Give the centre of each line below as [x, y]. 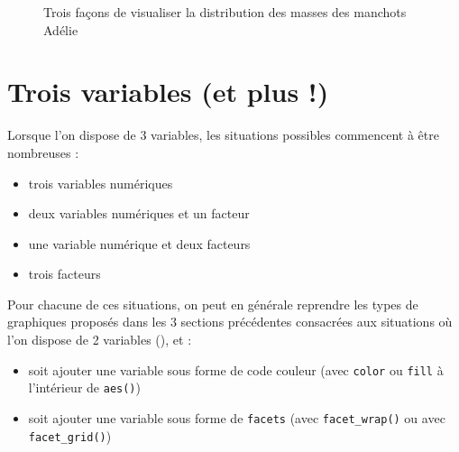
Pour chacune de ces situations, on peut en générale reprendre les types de [213, 304]
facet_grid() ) [70, 435]
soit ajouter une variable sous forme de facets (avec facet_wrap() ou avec [237, 417]
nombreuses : [43, 152]
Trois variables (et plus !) [168, 92]
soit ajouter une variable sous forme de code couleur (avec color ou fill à [236, 369]
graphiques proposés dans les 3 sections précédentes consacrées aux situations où [230, 322]
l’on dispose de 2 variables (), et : [100, 340]
